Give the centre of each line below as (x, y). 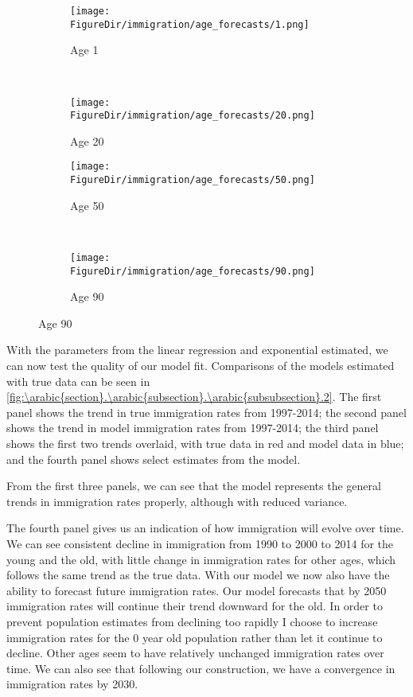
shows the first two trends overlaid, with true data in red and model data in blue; (205, 443)
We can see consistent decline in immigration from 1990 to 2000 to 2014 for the (200, 543)
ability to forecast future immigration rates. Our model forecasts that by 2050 (197, 590)
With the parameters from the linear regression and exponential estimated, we (197, 350)
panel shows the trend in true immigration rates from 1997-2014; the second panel (206, 412)
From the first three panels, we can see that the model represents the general (194, 486)
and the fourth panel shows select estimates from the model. (154, 459)
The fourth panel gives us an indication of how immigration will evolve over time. (205, 528)
